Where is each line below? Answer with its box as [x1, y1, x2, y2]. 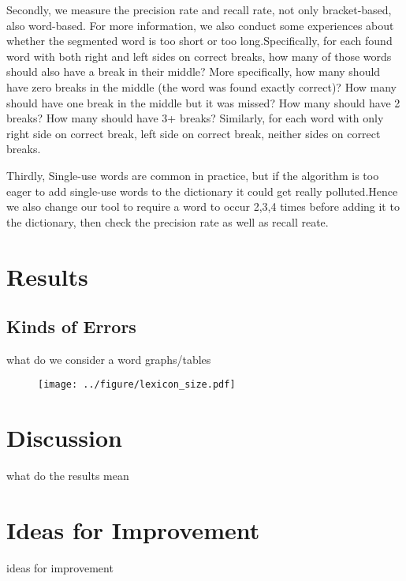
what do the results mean [6, 467, 129, 484]
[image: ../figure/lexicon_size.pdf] [38, 379, 236, 391]
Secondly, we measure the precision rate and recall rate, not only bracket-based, [6, 2, 392, 17]
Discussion [6, 422, 122, 454]
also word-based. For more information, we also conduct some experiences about [6, 17, 394, 33]
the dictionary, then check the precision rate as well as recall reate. [6, 213, 329, 230]
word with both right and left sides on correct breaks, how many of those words [6, 47, 392, 64]
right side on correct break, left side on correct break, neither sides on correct [6, 125, 381, 141]
